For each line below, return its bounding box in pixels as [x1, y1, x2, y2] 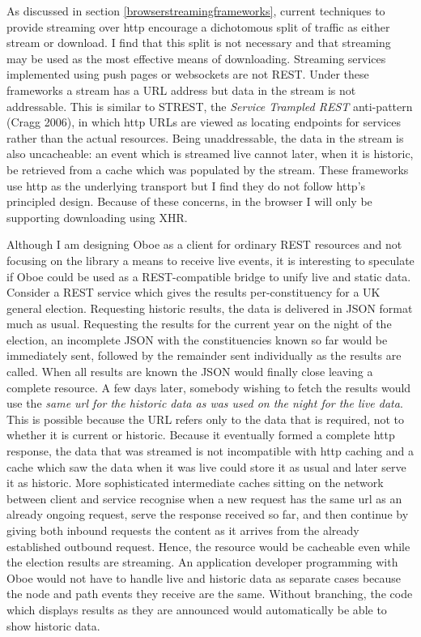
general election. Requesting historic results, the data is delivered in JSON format [6, 299, 413, 316]
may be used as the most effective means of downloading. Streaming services [6, 49, 386, 66]
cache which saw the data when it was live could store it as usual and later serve [6, 458, 406, 475]
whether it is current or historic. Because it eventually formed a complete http [6, 426, 395, 443]
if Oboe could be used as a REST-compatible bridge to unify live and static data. [6, 267, 411, 284]
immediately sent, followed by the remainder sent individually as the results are [6, 347, 402, 364]
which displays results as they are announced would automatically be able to [6, 601, 387, 618]
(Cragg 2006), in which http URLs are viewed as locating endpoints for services [6, 113, 402, 130]
